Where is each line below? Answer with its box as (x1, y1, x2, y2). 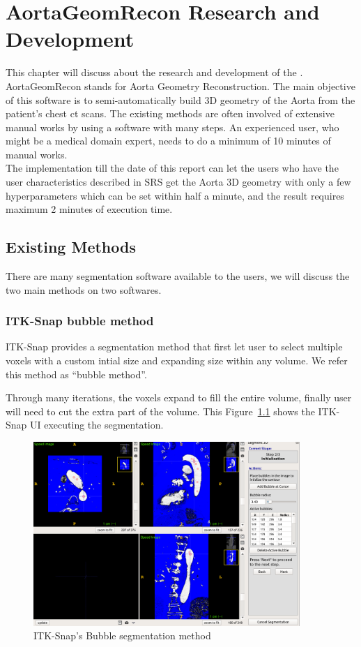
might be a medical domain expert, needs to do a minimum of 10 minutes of (6, 133, 331, 148)
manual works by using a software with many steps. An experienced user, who (6, 119, 339, 134)
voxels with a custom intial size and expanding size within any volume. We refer (6, 353, 348, 368)
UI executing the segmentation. (30, 417, 164, 432)
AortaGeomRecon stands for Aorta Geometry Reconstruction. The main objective (6, 78, 355, 93)
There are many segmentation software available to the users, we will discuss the (6, 269, 350, 283)
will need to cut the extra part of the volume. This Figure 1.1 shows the (6, 403, 315, 418)
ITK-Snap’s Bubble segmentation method (33, 628, 211, 643)
